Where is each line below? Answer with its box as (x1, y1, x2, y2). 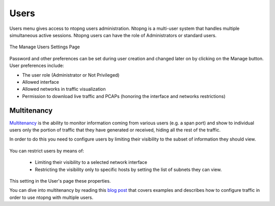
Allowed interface (22, 79, 60, 85)
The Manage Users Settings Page (9, 44, 80, 50)
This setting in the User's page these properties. (9, 178, 111, 184)
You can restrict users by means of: (9, 148, 84, 154)
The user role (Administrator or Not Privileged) (22, 72, 120, 78)
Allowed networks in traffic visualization (22, 86, 106, 92)
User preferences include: (9, 62, 64, 68)
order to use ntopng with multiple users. (9, 194, 94, 200)
